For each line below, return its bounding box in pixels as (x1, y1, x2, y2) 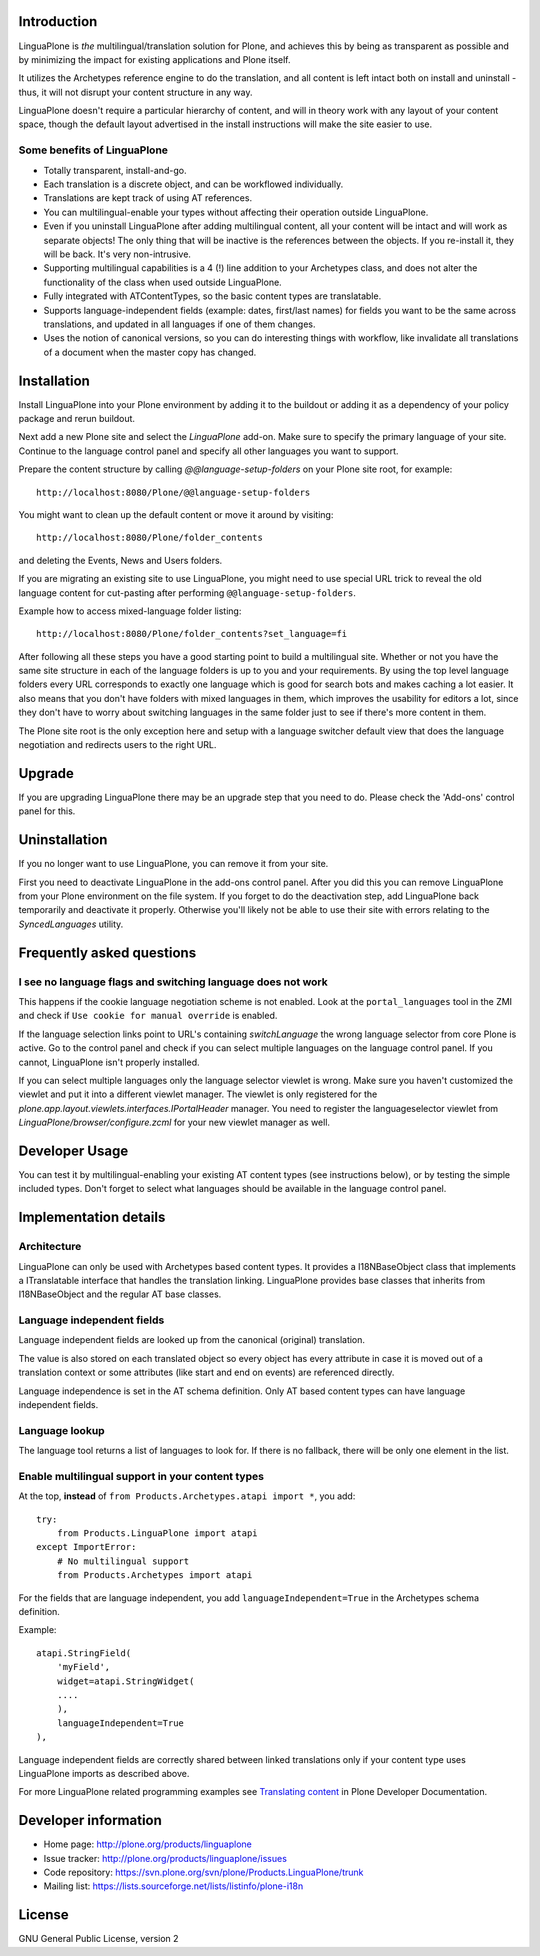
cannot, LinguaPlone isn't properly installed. (18, 1056, 200, 1068)
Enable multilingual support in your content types (18, 1469, 265, 1483)
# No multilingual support (56, 1555, 190, 1567)
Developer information (18, 1812, 162, 1829)
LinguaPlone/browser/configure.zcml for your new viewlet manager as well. (18, 1116, 330, 1129)
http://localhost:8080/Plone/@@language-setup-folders (36, 486, 311, 498)
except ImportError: (36, 1541, 137, 1553)
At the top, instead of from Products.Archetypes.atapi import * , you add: (18, 1490, 356, 1502)
